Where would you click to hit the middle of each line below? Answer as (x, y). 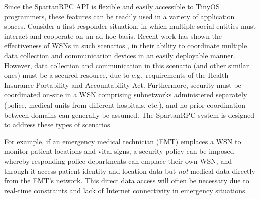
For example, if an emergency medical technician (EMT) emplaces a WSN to (123, 141)
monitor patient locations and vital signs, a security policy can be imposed (119, 151)
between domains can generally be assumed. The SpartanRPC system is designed (129, 114)
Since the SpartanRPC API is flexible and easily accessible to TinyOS (112, 6)
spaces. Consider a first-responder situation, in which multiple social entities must (130, 26)
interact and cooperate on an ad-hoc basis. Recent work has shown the (113, 35)
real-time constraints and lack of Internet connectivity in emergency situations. (126, 190)
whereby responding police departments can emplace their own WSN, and (118, 161)
